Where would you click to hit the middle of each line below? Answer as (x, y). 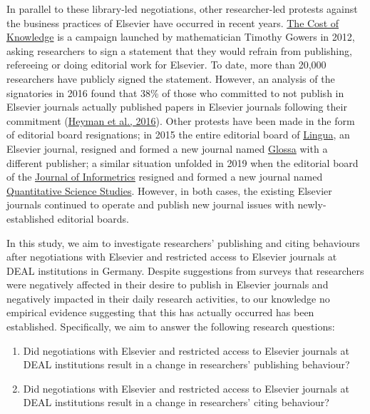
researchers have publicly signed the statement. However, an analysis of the (171, 78)
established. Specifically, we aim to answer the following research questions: (171, 327)
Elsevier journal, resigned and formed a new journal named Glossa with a (167, 148)
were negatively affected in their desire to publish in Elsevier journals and (168, 284)
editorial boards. (93, 218)
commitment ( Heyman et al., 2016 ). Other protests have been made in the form (181, 120)
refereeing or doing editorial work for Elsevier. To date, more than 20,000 (166, 65)
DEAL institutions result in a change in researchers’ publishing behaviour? (186, 364)
